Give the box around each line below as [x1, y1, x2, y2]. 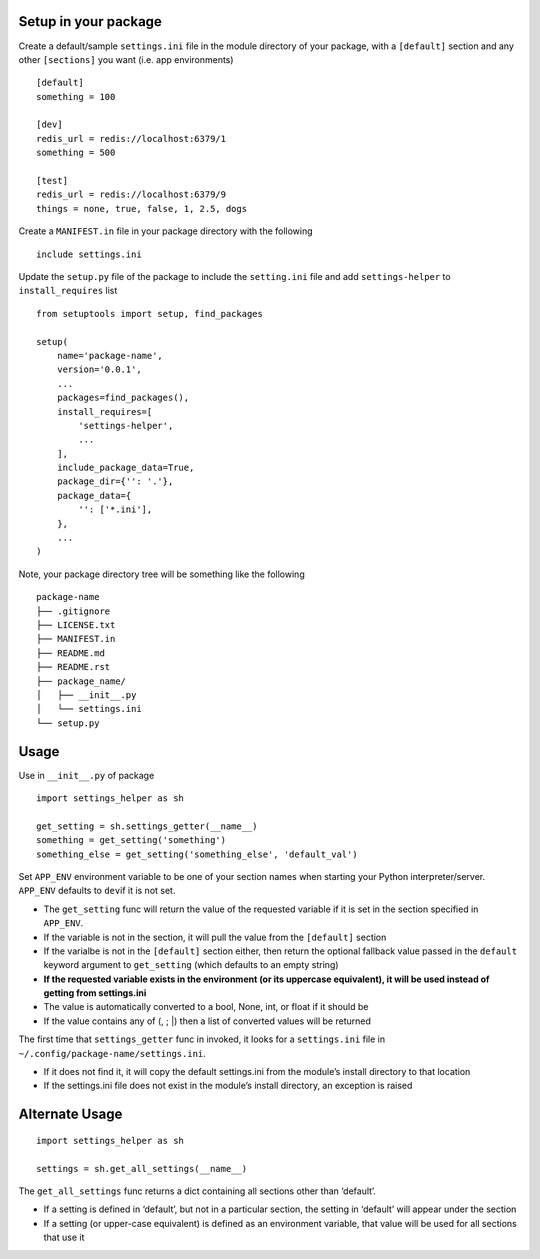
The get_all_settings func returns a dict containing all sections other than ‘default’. [18, 1185, 377, 1197]
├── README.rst [36, 661, 111, 673]
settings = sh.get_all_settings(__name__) [36, 1163, 248, 1174]
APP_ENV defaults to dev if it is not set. [18, 885, 176, 897]
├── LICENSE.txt [36, 619, 116, 630]
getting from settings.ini [43, 987, 147, 999]
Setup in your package [18, 13, 162, 30]
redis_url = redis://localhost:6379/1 [36, 133, 227, 144]
